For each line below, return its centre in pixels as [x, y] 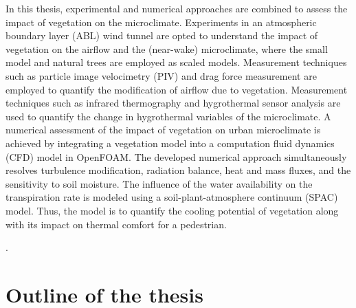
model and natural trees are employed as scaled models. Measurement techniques [176, 62]
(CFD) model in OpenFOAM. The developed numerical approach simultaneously [176, 156]
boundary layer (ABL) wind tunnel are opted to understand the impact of [162, 35]
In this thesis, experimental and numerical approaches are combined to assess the [177, 8]
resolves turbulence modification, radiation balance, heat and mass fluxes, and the [178, 170]
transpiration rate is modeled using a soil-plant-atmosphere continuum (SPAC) [172, 197]
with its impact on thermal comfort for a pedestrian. [116, 224]
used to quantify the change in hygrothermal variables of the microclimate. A [168, 116]
